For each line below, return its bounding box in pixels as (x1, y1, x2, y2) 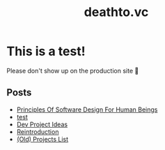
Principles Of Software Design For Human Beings (16, 105, 158, 114)
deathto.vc (84, 4, 149, 20)
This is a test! (6, 43, 86, 59)
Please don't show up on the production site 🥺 (6, 66, 139, 75)
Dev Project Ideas (16, 120, 68, 128)
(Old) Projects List (16, 135, 69, 143)
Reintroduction (16, 127, 59, 136)
